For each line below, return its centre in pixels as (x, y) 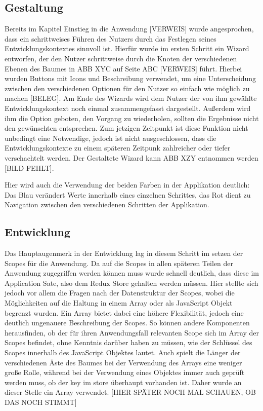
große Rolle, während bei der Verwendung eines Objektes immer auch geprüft (125, 372)
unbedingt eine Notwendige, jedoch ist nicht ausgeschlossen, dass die (111, 138)
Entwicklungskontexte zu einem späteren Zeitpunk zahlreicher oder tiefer (118, 148)
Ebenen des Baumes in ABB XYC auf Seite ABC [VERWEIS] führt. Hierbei (123, 68)
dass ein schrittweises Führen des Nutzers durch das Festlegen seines (111, 38)
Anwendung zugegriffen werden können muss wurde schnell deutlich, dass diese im (132, 273)
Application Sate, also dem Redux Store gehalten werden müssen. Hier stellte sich (131, 283)
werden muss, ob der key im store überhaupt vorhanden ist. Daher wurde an (123, 382)
